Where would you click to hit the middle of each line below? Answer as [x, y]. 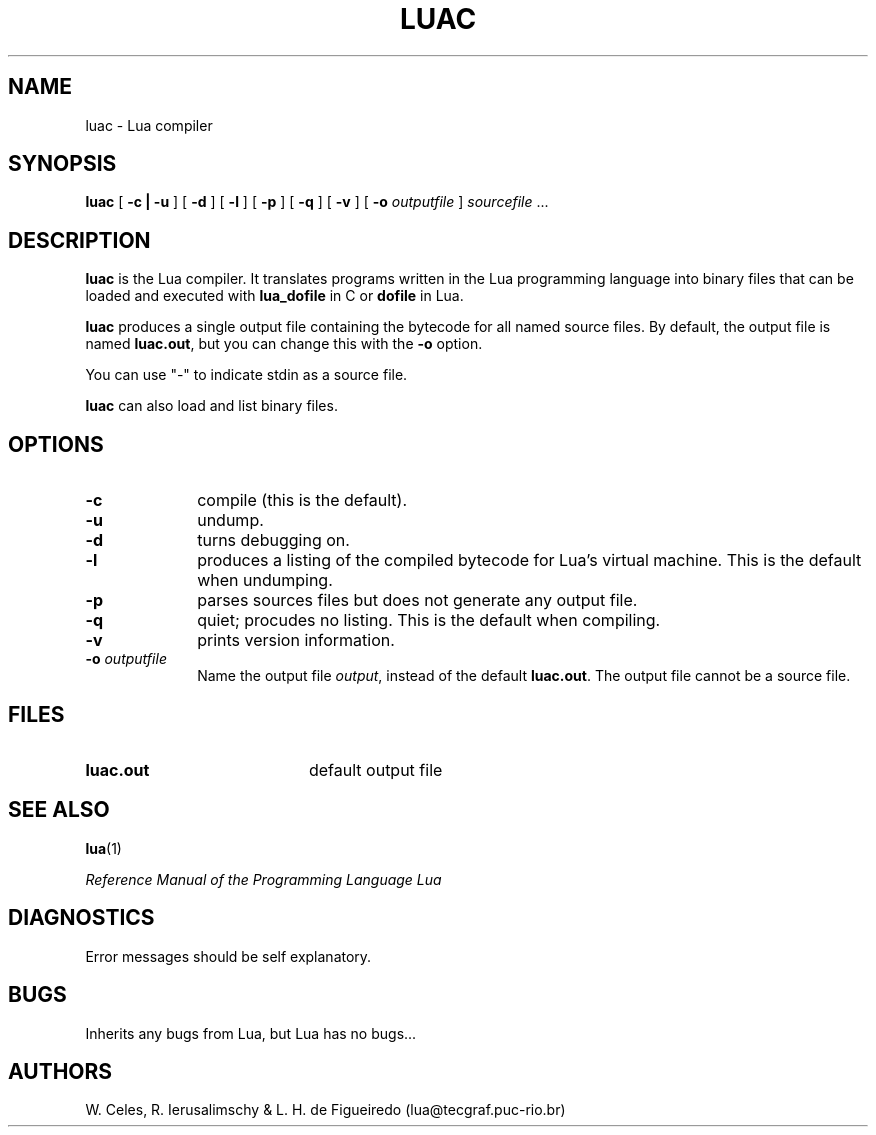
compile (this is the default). [302, 500]
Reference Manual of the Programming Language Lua [263, 879]
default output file [375, 769]
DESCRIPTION [79, 240]
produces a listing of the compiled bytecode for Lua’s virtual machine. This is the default [529, 560]
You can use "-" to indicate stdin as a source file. [246, 375]
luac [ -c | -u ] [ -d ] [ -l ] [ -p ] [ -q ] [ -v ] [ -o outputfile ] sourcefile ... [317, 202]
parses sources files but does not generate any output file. [417, 600]
